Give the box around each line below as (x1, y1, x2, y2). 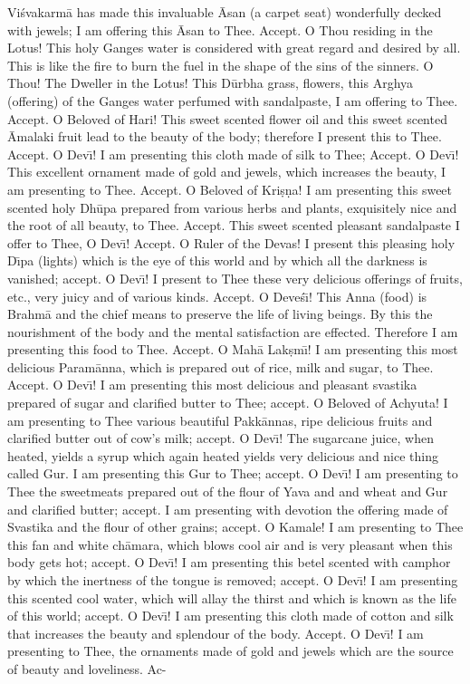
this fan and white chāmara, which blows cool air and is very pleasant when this (7, 535, 453, 554)
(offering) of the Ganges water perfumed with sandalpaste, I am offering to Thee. (7, 91, 458, 110)
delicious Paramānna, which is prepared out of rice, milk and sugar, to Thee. (7, 357, 434, 376)
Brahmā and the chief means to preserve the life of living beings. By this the (7, 304, 433, 323)
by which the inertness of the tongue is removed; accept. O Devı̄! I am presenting (7, 571, 458, 589)
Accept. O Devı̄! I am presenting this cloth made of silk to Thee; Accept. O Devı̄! (7, 144, 459, 163)
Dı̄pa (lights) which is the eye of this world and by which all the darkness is (7, 251, 427, 270)
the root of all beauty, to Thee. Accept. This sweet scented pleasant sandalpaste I (7, 216, 460, 235)
